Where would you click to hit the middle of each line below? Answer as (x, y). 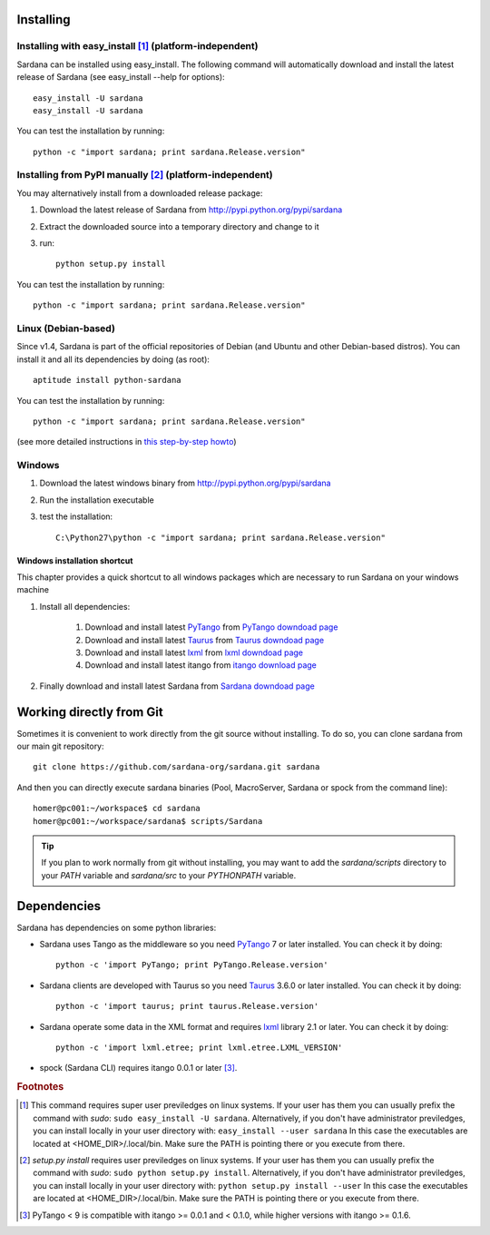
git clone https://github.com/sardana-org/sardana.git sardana (176, 767)
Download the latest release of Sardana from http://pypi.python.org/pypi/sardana (191, 210)
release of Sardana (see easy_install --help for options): (121, 77)
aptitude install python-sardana (107, 380)
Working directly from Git (90, 712)
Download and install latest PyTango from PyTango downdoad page (211, 627)
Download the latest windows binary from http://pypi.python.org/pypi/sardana (185, 483)
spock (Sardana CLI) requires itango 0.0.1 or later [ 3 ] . (138, 1068)
